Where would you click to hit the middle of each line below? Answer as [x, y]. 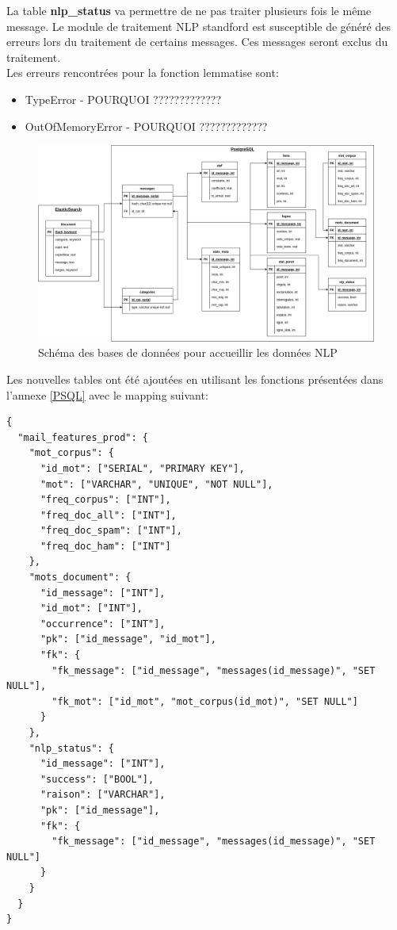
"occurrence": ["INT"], [103, 624]
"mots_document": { [80, 578]
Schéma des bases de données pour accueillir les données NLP [188, 352]
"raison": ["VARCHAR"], [103, 795]
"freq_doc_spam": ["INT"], [111, 531]
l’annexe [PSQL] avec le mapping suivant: [107, 394]
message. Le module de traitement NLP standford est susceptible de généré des [198, 26]
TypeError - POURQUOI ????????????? [123, 99]
